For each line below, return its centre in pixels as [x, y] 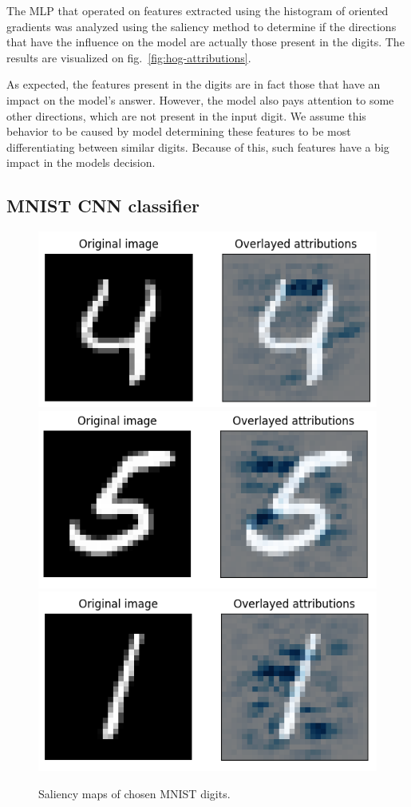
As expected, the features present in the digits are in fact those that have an [194, 84]
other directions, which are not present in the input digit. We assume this [186, 115]
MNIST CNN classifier [103, 206]
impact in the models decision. [81, 162]
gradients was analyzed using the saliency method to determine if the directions [202, 26]
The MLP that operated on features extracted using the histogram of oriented [198, 10]
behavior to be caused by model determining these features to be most [179, 131]
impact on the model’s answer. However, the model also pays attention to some [200, 99]
